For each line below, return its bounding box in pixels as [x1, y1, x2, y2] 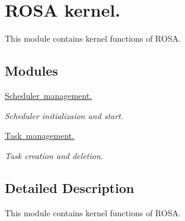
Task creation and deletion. [5, 149, 103, 161]
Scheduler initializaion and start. [5, 109, 124, 122]
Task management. [5, 129, 75, 142]
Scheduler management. [5, 89, 92, 101]
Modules [5, 61, 58, 80]
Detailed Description [5, 178, 135, 197]
